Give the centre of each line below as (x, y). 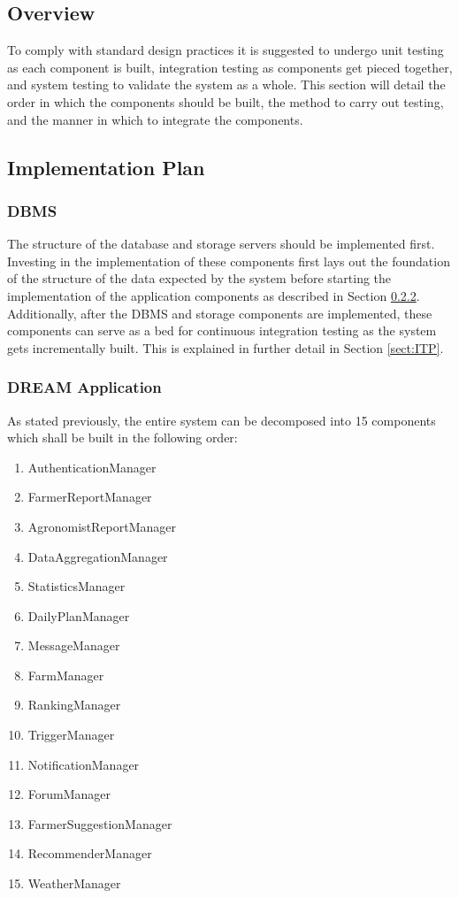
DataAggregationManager (98, 556)
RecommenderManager (90, 853)
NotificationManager (84, 764)
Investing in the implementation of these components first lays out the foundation (229, 261)
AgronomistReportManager (102, 526)
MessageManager (74, 645)
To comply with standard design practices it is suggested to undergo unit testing (226, 50)
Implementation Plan (106, 167)
